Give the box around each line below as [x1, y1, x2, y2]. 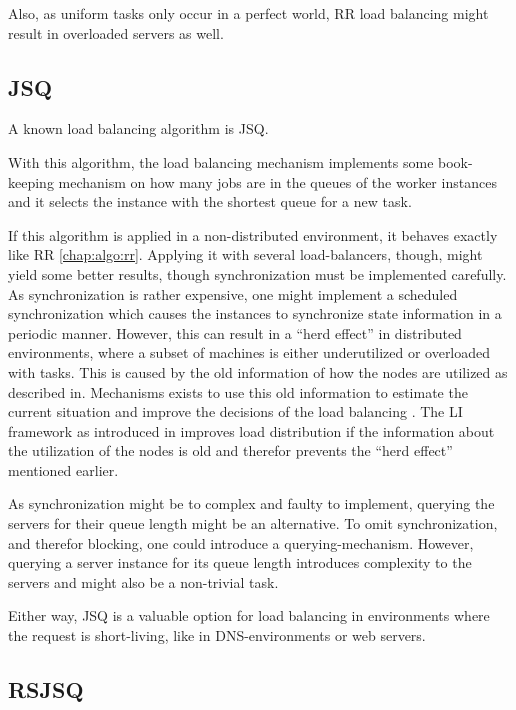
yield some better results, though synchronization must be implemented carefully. [8, 263, 507, 284]
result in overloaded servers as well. [8, 22, 224, 43]
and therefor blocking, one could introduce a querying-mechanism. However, [8, 532, 474, 553]
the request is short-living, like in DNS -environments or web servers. [8, 625, 426, 646]
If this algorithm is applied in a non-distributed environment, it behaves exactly [8, 224, 498, 245]
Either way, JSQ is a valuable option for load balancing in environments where [8, 605, 490, 626]
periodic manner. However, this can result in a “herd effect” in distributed [8, 322, 462, 343]
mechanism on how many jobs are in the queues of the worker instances [58, 171, 497, 192]
